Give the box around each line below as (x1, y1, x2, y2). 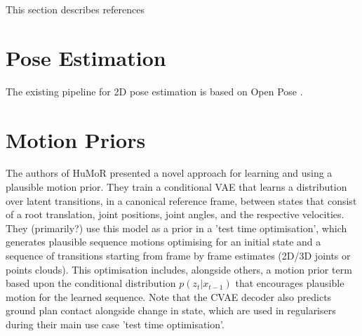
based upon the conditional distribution (6, 276, 176, 290)
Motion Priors (6, 125, 146, 154)
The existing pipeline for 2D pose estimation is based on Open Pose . (6, 83, 303, 98)
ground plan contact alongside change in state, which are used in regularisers (6, 303, 336, 318)
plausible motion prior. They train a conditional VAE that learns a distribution (6, 180, 347, 194)
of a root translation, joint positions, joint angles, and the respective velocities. (6, 207, 344, 222)
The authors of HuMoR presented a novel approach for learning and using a (6, 166, 333, 180)
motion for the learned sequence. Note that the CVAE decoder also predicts (6, 289, 332, 304)
